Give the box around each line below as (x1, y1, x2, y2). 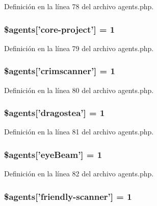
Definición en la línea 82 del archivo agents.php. (4, 168, 154, 179)
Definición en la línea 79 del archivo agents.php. (4, 42, 154, 53)
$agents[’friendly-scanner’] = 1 (4, 190, 132, 202)
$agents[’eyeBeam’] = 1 (4, 148, 102, 161)
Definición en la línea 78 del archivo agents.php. (4, 1, 154, 11)
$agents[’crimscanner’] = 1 (4, 64, 115, 77)
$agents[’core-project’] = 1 (4, 22, 115, 35)
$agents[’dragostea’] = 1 (4, 106, 105, 119)
